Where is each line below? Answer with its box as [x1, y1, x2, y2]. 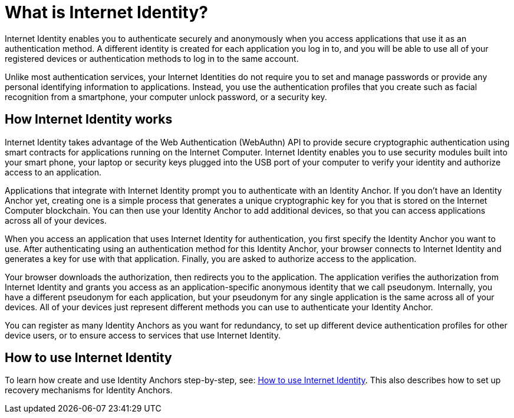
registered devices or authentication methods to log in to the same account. [5, 53, 299, 64]
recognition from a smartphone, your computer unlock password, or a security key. [5, 91, 327, 102]
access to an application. [5, 167, 102, 177]
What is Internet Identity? [5, 2, 208, 22]
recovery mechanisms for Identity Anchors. [5, 385, 173, 396]
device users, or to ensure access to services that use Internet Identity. [5, 330, 281, 340]
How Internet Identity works [5, 112, 173, 127]
